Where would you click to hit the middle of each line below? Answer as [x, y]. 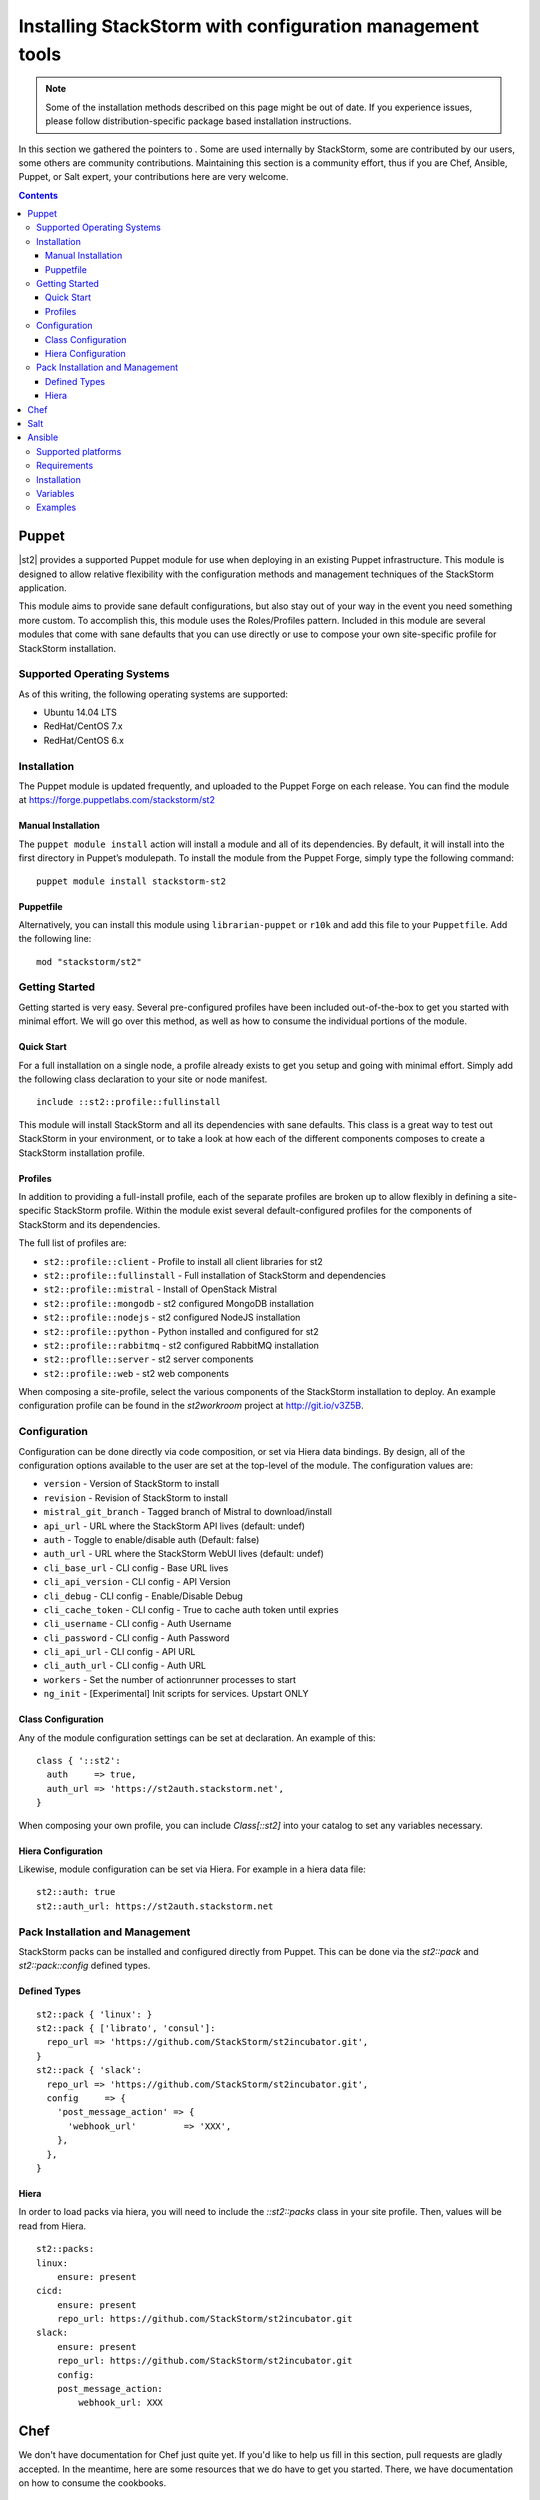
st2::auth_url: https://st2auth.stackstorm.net [155, 1906]
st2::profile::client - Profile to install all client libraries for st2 [183, 1261]
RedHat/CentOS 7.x [83, 726]
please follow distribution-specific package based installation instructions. [198, 121]
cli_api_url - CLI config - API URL [119, 1652]
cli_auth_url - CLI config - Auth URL [125, 1666]
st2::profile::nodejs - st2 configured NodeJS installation [172, 1317]
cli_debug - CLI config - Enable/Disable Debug [143, 1596]
